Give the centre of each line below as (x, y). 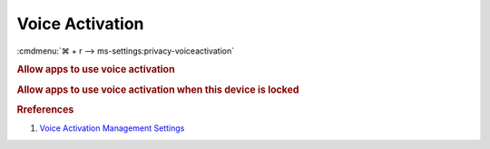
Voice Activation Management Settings (112, 128)
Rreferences (45, 109)
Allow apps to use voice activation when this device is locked (158, 89)
